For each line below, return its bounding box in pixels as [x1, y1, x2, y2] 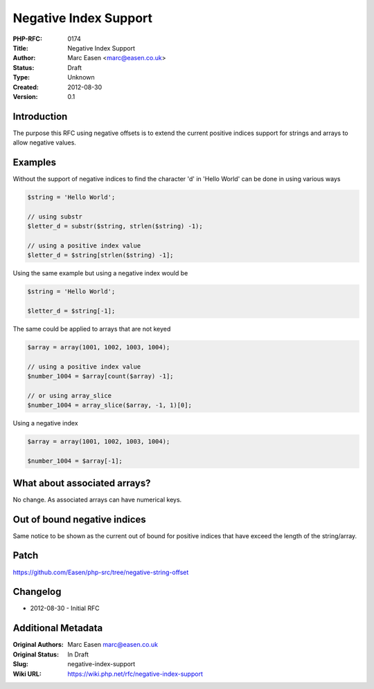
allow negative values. [12, 138, 76, 147]
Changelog [12, 586, 62, 598]
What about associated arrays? [12, 477, 151, 489]
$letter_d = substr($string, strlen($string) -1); [27, 222, 204, 230]
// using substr [27, 212, 83, 221]
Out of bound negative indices [12, 513, 147, 525]
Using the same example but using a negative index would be [12, 269, 188, 277]
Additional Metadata [12, 623, 103, 634]
